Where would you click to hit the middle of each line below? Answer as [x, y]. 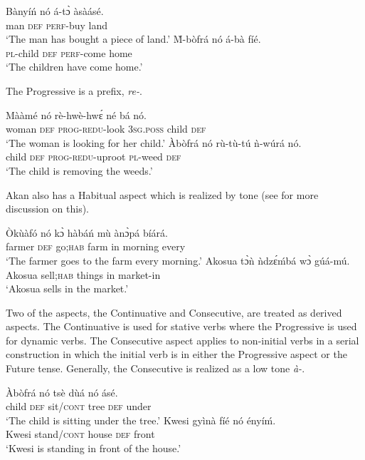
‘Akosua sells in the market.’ [67, 288]
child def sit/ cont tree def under [79, 406]
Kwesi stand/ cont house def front [80, 434]
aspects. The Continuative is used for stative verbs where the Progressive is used [181, 326]
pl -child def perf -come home [69, 52]
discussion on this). [47, 209]
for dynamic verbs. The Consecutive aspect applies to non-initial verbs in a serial [182, 340]
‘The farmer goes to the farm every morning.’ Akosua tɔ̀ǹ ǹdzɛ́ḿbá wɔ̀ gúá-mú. [178, 260]
